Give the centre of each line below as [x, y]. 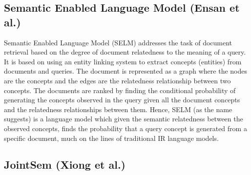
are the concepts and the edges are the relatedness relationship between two [117, 80]
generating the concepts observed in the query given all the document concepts [122, 100]
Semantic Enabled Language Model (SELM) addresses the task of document [118, 42]
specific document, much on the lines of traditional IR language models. [111, 138]
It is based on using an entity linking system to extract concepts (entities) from [123, 61]
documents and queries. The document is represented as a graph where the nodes [126, 71]
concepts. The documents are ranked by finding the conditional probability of [120, 90]
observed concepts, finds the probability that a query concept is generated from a [125, 128]
